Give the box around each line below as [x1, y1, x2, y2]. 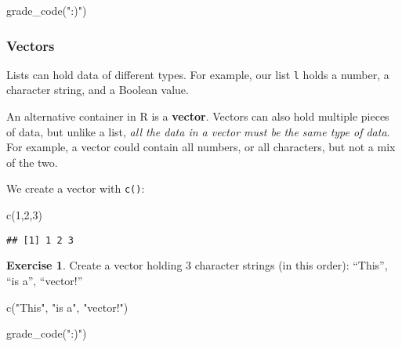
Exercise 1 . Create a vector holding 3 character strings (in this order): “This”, [6, 257, 388, 273]
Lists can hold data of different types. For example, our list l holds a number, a [6, 66, 389, 82]
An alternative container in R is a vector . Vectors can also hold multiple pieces [6, 108, 389, 125]
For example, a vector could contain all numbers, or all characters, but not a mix [6, 139, 396, 155]
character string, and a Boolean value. [6, 81, 189, 98]
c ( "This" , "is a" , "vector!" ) [6, 298, 129, 315]
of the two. [6, 154, 58, 170]
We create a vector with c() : [6, 180, 145, 197]
